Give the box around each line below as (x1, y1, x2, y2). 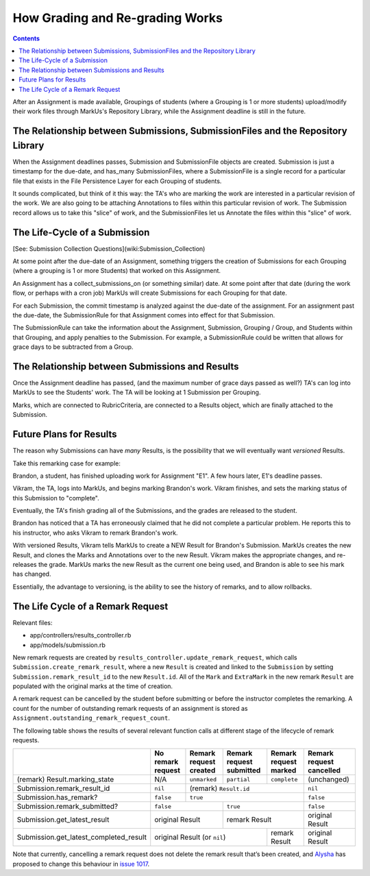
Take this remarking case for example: (12, 459, 121, 467)
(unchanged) (307, 775, 349, 784)
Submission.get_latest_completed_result (16, 833, 147, 842)
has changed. (12, 570, 51, 579)
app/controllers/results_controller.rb (29, 631, 132, 640)
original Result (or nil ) (154, 833, 226, 842)
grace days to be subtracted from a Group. (12, 343, 134, 351)
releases (12, 561, 37, 569)
